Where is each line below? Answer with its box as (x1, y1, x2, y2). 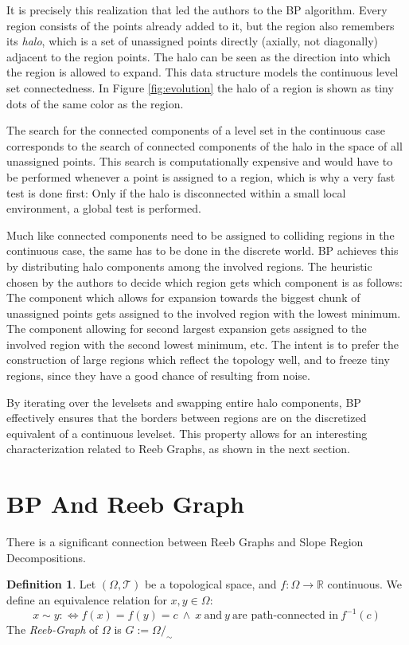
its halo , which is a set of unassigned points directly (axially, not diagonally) (6, 33, 378, 49)
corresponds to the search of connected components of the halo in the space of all (6, 137, 403, 154)
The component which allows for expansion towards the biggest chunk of (6, 289, 360, 306)
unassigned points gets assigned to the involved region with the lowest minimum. (6, 304, 401, 321)
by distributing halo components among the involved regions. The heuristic (6, 257, 372, 274)
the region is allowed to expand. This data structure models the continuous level (6, 64, 399, 80)
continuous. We (327, 576, 403, 592)
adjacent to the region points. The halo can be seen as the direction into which (6, 48, 391, 64)
